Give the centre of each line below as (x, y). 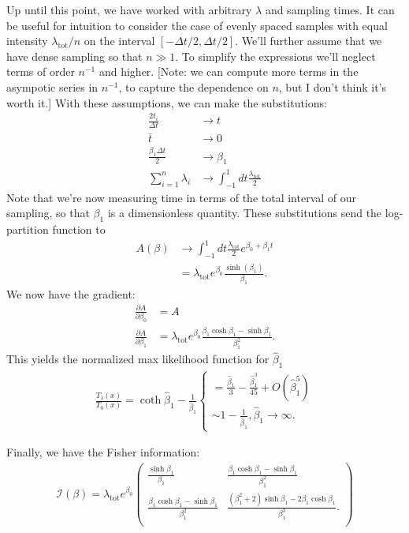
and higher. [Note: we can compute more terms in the (229, 71)
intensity (27, 41)
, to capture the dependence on (193, 86)
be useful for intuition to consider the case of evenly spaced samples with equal (197, 25)
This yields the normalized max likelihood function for (138, 359)
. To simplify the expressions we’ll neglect (275, 56)
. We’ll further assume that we (309, 41)
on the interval (119, 41)
